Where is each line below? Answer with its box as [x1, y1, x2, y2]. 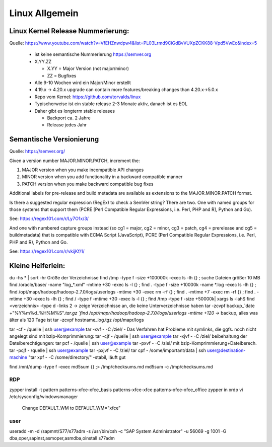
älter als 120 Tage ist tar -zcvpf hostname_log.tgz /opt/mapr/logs [9, 317, 144, 323]
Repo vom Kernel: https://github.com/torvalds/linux [34, 94, 141, 100]
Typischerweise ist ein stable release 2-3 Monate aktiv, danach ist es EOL [34, 101, 188, 107]
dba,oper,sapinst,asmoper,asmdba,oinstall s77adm [9, 435, 115, 441]
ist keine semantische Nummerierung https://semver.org [34, 51, 152, 57]
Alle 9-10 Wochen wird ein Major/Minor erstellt [34, 80, 131, 86]
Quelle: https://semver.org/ [9, 148, 65, 155]
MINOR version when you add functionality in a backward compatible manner [22, 174, 183, 180]
